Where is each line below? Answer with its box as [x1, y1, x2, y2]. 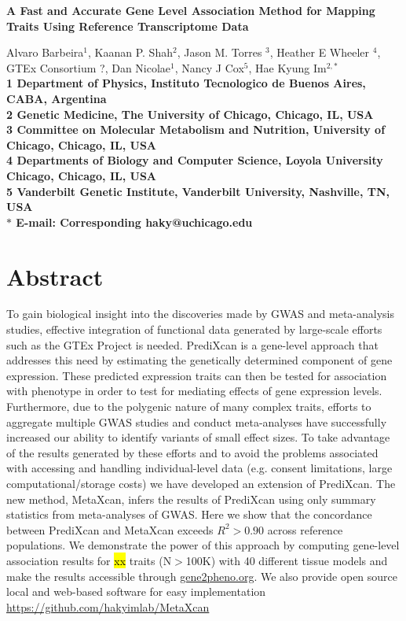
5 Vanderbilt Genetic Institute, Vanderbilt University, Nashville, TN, [6, 183, 390, 199]
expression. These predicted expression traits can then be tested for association [6, 367, 387, 383]
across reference [267, 521, 343, 538]
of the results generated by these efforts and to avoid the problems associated [6, 444, 379, 460]
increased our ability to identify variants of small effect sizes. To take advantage [6, 429, 390, 445]
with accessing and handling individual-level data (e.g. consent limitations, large [6, 460, 393, 476]
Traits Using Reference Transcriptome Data [6, 17, 249, 34]
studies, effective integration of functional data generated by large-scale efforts [6, 321, 382, 338]
